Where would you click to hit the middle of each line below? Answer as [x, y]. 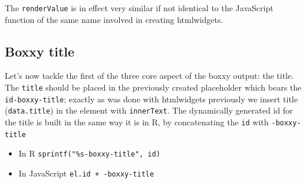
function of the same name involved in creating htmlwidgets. [114, 19]
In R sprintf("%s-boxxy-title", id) [89, 153]
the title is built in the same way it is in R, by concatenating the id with [137, 122]
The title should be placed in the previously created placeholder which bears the [153, 87]
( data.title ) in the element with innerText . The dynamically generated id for [149, 110]
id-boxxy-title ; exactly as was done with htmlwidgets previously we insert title [151, 99]
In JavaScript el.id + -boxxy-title [86, 173]
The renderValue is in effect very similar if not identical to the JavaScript [139, 8]
